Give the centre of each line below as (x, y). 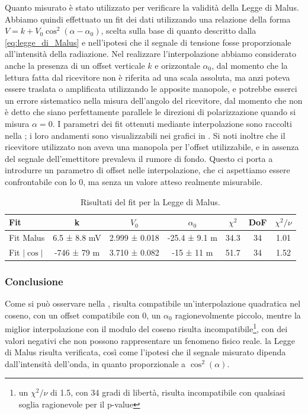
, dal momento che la (250, 65)
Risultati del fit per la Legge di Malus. (150, 201)
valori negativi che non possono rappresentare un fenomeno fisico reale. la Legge (150, 340)
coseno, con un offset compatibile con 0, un (83, 315)
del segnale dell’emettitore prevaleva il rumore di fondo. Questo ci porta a (139, 158)
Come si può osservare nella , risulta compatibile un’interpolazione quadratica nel (153, 303)
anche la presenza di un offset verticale (75, 65)
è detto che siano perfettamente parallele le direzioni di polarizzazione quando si (150, 112)
